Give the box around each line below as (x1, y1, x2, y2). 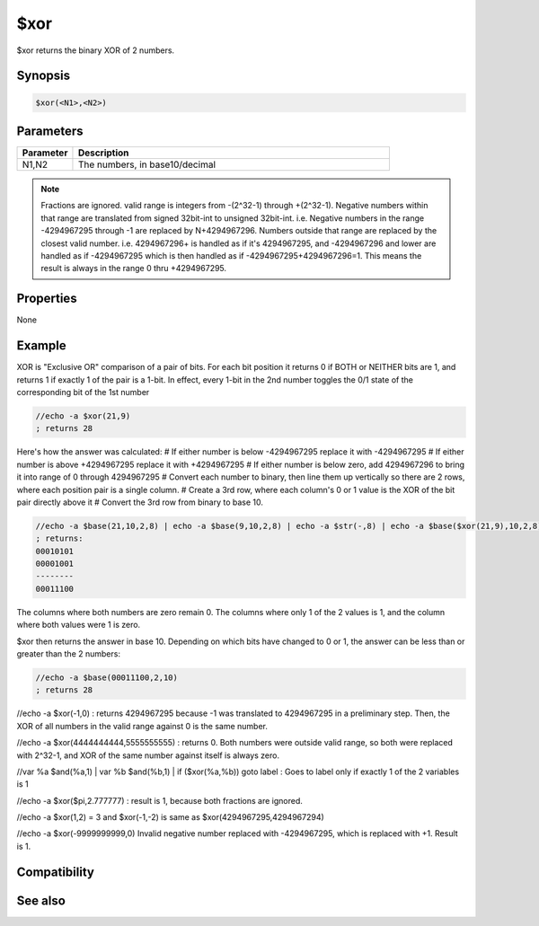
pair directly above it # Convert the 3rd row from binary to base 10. (16, 497, 264, 507)
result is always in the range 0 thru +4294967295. (40, 263, 227, 274)
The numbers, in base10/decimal (77, 158, 216, 171)
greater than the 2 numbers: (16, 648, 121, 659)
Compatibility (16, 864, 94, 879)
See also (16, 893, 66, 908)
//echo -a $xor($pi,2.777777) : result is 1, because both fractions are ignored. (16, 795, 303, 806)
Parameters (16, 123, 84, 138)
